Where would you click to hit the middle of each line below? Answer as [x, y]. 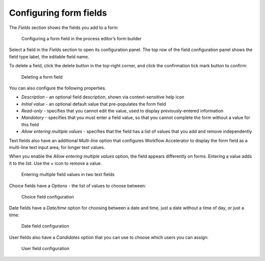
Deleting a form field [42, 77]
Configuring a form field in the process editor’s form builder [81, 38]
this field [30, 124]
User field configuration [45, 248]
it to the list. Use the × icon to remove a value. [55, 163]
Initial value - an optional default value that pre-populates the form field [94, 104]
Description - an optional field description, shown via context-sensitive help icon [103, 97]
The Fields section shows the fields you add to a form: [64, 28]
